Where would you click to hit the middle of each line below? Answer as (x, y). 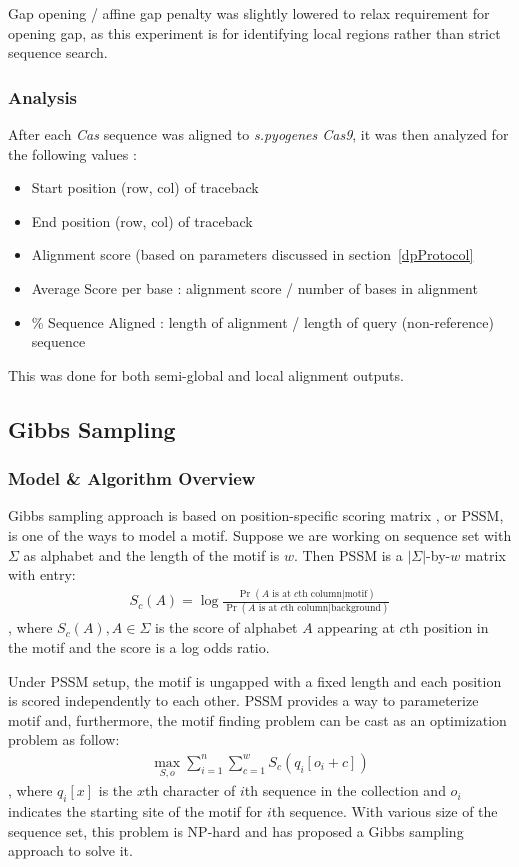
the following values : (72, 153)
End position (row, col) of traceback (142, 220)
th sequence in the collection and (345, 790)
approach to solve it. (70, 850)
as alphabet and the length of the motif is (151, 554)
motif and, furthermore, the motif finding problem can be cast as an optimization (257, 719)
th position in (447, 627)
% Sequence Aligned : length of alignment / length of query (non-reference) (262, 321)
